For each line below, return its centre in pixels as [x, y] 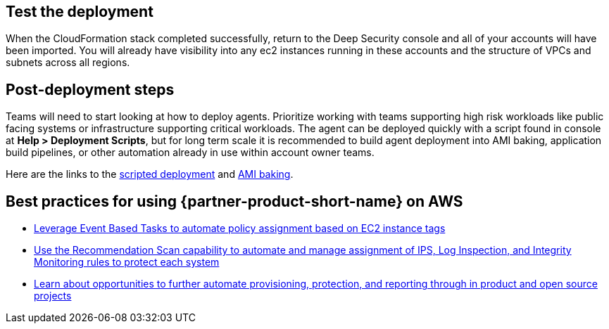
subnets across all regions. [68, 63]
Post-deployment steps [90, 89]
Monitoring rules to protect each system [127, 262]
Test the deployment [80, 12]
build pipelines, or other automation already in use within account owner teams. [190, 153]
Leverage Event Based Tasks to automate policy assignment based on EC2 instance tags [240, 228]
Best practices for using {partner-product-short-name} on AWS [234, 201]
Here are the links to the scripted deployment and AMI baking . [150, 174]
